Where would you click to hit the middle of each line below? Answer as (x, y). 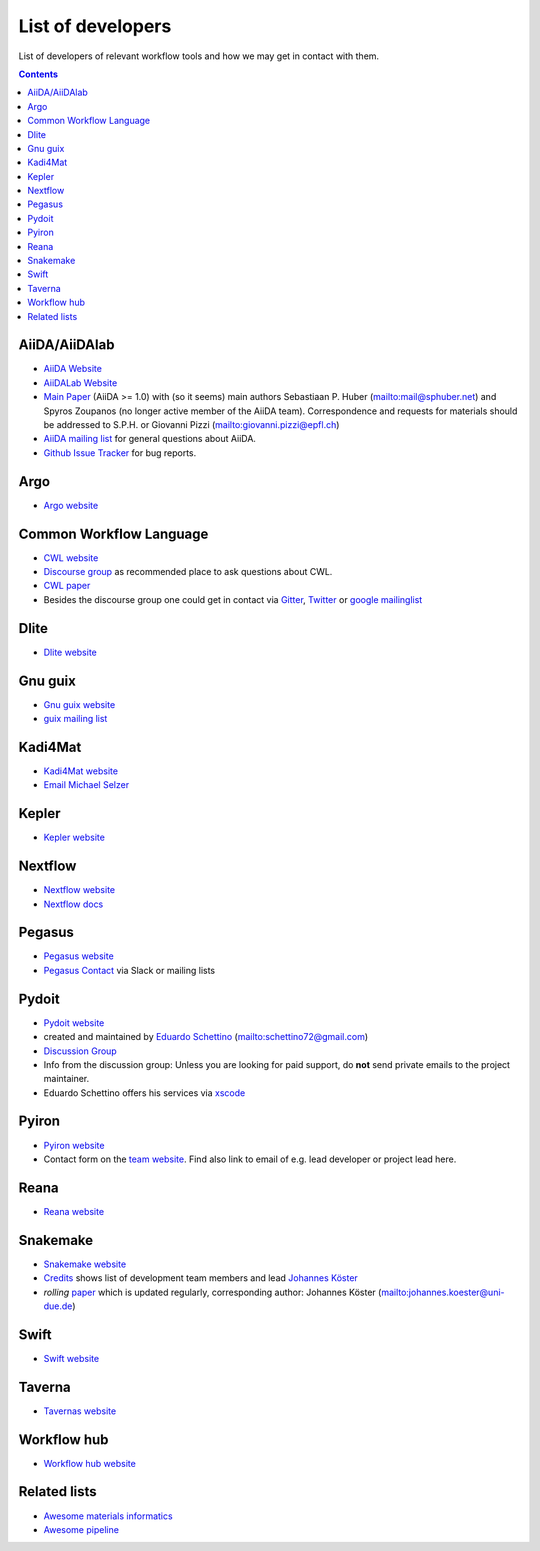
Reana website (74, 1211)
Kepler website (74, 837)
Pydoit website (74, 1022)
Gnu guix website (79, 704)
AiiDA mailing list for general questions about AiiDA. (150, 439)
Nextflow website (79, 890)
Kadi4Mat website (81, 771)
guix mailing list (75, 719)
